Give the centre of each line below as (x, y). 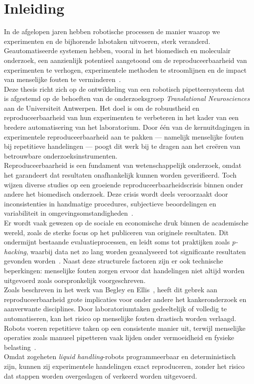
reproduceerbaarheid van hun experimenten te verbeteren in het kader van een (121, 117)
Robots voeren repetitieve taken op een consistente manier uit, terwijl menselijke (125, 328)
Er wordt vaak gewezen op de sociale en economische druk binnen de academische (126, 222)
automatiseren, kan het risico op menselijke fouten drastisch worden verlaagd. (120, 318)
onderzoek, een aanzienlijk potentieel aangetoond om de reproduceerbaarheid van (126, 60)
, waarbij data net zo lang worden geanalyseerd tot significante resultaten (136, 251)
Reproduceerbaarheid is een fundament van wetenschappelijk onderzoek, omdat (123, 165)
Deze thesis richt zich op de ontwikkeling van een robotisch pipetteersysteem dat (124, 89)
